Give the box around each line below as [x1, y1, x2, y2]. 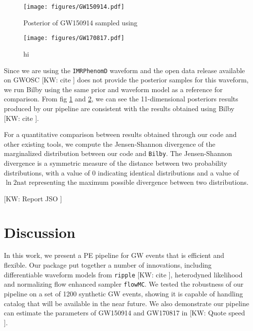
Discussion [4, 222, 75, 242]
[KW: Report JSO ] [4, 193, 62, 203]
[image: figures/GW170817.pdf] [23, 35, 125, 42]
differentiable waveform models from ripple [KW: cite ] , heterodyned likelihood [4, 269, 243, 279]
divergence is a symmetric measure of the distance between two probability [4, 157, 227, 168]
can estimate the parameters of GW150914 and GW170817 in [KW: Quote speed [4, 308, 245, 318]
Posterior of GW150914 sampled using [23, 17, 138, 27]
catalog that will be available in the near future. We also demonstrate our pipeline [4, 298, 249, 308]
